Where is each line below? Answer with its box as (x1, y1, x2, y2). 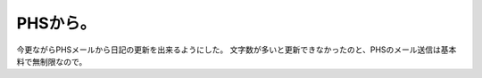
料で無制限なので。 (16, 56, 87, 66)
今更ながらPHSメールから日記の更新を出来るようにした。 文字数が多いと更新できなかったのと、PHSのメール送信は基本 (16, 44, 457, 55)
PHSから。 (16, 13, 96, 33)
